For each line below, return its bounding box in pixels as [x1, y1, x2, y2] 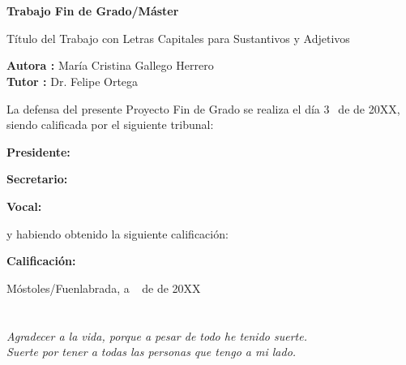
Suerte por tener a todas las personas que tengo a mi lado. [6, 343, 297, 360]
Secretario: [6, 170, 68, 187]
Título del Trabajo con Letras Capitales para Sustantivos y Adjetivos [6, 29, 350, 46]
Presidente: [6, 143, 71, 160]
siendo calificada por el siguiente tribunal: [6, 116, 214, 133]
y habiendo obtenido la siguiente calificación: [6, 225, 229, 242]
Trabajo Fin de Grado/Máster [6, 2, 179, 19]
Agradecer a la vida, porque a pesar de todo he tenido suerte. [6, 327, 307, 344]
